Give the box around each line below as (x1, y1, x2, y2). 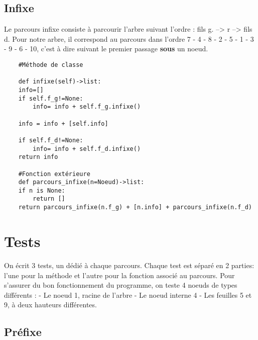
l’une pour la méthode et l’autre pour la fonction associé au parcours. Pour (4, 270, 235, 280)
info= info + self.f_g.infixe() (33, 103, 141, 111)
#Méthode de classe (18, 61, 83, 68)
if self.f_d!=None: (18, 136, 83, 144)
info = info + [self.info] (18, 120, 108, 127)
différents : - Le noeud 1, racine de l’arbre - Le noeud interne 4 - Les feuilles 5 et (4, 289, 252, 300)
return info (18, 153, 58, 161)
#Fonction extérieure (18, 170, 90, 178)
